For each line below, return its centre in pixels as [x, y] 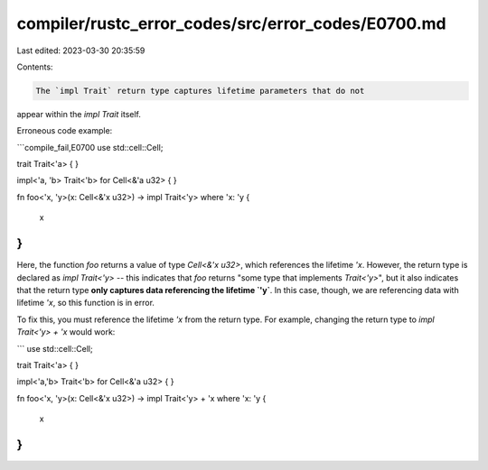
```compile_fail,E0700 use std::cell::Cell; [90, 147]
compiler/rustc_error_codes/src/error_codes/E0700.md [231, 23]
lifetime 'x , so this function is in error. [86, 303]
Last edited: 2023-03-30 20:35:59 [81, 51]
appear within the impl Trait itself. [79, 114]
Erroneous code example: [65, 131]
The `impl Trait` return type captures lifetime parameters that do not [200, 91]
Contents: [35, 67]
